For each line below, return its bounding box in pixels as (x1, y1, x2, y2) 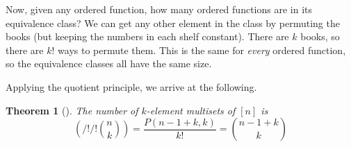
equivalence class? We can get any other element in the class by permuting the (6, 15, 340, 30)
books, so (300, 29, 340, 44)
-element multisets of (146, 103, 236, 117)
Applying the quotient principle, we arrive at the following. (6, 79, 257, 94)
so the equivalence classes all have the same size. (6, 56, 212, 71)
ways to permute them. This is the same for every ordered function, (58, 42, 346, 57)
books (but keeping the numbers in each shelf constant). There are (6, 29, 289, 44)
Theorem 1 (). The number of (6, 103, 138, 117)
